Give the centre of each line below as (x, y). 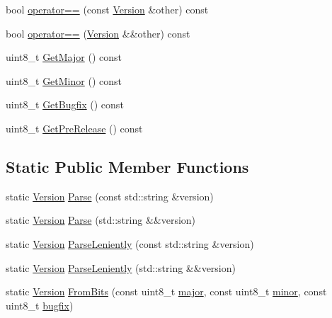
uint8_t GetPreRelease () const (74, 128)
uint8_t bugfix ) (40, 305)
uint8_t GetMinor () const (64, 80)
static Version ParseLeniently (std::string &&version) (121, 267)
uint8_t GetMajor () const (64, 57)
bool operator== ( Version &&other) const (98, 33)
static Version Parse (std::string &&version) (101, 220)
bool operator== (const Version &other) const (107, 9)
